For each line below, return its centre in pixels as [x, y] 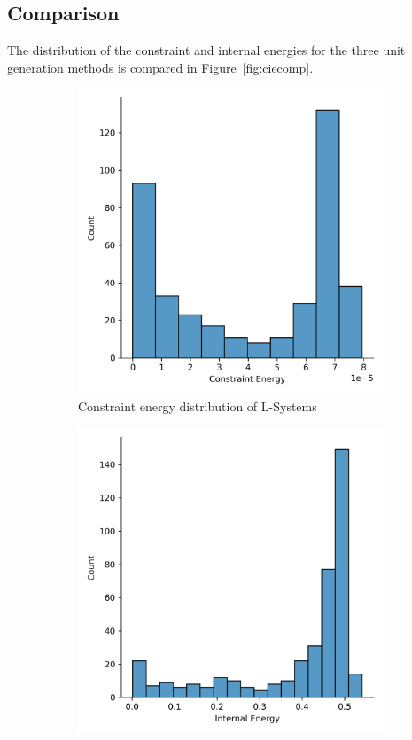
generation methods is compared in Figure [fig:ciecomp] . [160, 67]
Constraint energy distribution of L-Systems [198, 405]
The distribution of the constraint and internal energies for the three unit [206, 50]
